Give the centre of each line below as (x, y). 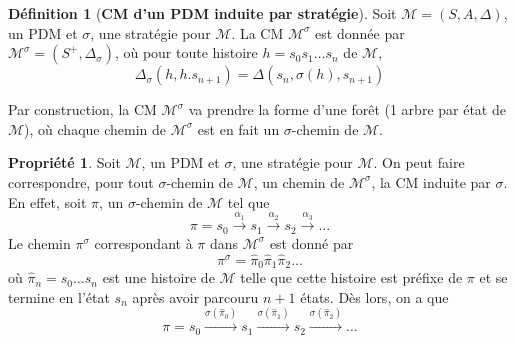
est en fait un (238, 128)
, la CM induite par (431, 181)
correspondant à (143, 242)
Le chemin (39, 242)
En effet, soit (47, 201)
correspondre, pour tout (81, 181)
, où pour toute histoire (186, 52)
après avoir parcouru (195, 296)
